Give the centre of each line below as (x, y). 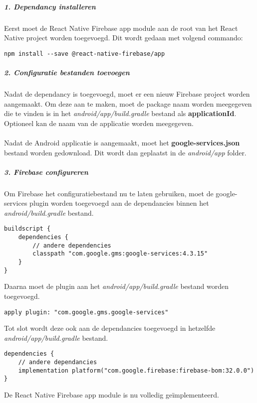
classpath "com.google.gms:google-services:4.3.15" (120, 254)
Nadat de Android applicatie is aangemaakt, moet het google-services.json (122, 142)
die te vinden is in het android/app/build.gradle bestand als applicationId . (120, 113)
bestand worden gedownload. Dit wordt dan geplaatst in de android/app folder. (125, 152)
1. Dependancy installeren (50, 6)
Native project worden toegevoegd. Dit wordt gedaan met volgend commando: (124, 38)
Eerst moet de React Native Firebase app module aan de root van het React (121, 28)
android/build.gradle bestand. (49, 212)
